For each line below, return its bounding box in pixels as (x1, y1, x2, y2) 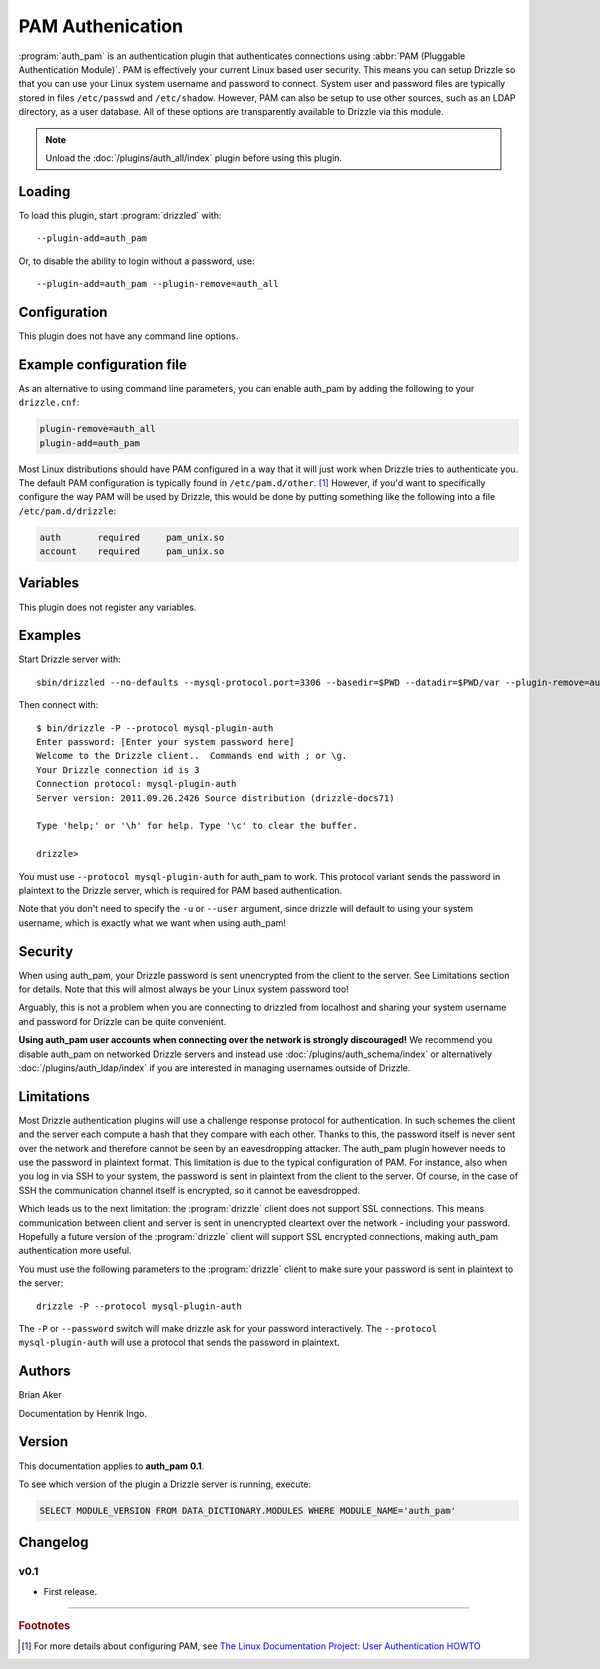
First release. (43, 1585, 98, 1597)
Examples (18, 627, 82, 644)
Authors (18, 1363, 71, 1380)
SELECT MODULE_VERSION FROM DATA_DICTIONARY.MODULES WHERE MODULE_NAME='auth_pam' (39, 1505, 457, 1516)
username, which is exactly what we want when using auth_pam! (18, 916, 287, 929)
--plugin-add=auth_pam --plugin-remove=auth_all (36, 278, 279, 289)
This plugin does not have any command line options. (18, 330, 239, 342)
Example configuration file (18, 356, 187, 373)
